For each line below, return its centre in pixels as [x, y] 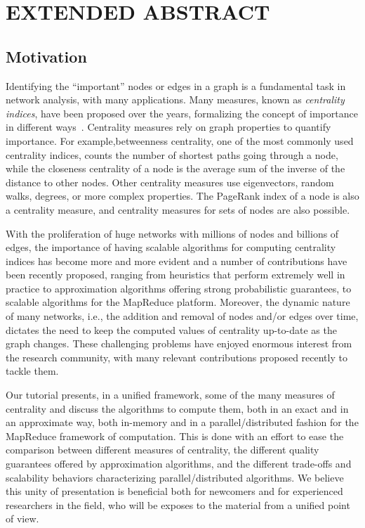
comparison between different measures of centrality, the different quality [162, 450]
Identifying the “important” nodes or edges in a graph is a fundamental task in [176, 85]
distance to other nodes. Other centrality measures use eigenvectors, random [170, 182]
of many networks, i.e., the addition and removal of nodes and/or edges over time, [182, 316]
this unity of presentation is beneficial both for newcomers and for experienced [174, 491]
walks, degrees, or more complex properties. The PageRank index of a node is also [182, 196]
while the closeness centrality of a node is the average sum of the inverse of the [175, 168]
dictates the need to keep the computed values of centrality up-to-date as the [171, 329]
